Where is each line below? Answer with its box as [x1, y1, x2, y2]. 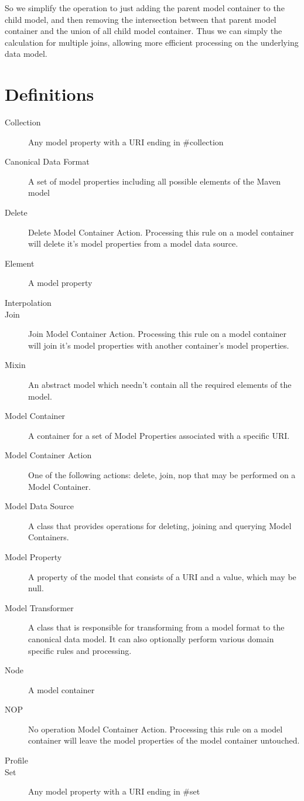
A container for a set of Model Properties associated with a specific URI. [28, 429, 290, 441]
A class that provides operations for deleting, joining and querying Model [28, 519, 292, 531]
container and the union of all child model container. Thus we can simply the [5, 25, 282, 37]
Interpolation [5, 296, 52, 309]
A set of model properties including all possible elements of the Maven [28, 175, 281, 187]
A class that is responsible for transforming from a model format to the [28, 621, 285, 633]
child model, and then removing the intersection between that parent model [5, 13, 276, 25]
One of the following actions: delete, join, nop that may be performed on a [28, 468, 296, 480]
